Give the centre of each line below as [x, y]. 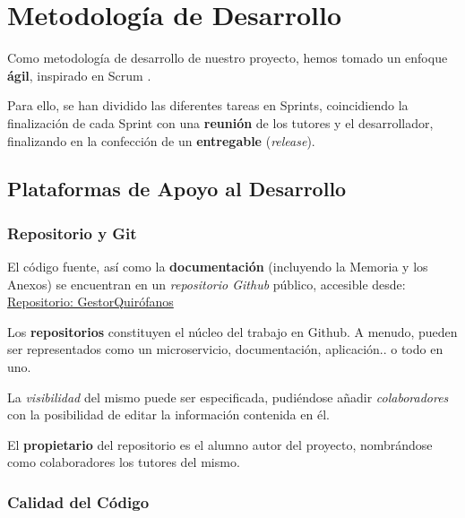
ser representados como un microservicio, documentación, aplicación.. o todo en [225, 349]
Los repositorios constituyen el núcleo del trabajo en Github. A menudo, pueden [232, 331]
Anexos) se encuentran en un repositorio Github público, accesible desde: [207, 284]
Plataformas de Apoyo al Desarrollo [177, 189]
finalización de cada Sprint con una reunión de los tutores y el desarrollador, [220, 122]
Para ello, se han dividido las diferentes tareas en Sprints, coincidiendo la [208, 105]
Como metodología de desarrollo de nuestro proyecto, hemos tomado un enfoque [228, 58]
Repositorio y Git [72, 233]
